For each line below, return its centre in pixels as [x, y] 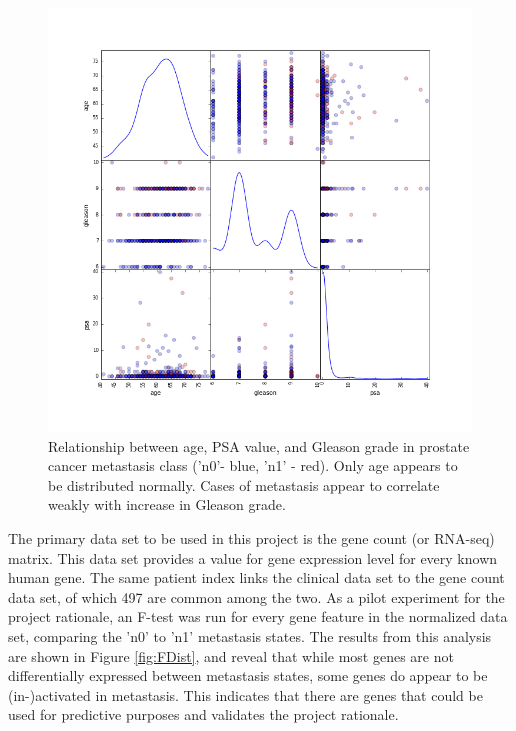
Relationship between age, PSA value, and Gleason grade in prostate [259, 445]
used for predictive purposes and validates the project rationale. [203, 714]
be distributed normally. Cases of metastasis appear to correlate [244, 484]
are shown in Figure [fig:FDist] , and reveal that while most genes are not [231, 655]
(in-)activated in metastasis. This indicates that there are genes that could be [245, 694]
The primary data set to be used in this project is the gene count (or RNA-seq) [251, 537]
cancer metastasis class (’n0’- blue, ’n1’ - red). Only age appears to [253, 465]
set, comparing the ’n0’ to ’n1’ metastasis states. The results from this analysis [250, 635]
